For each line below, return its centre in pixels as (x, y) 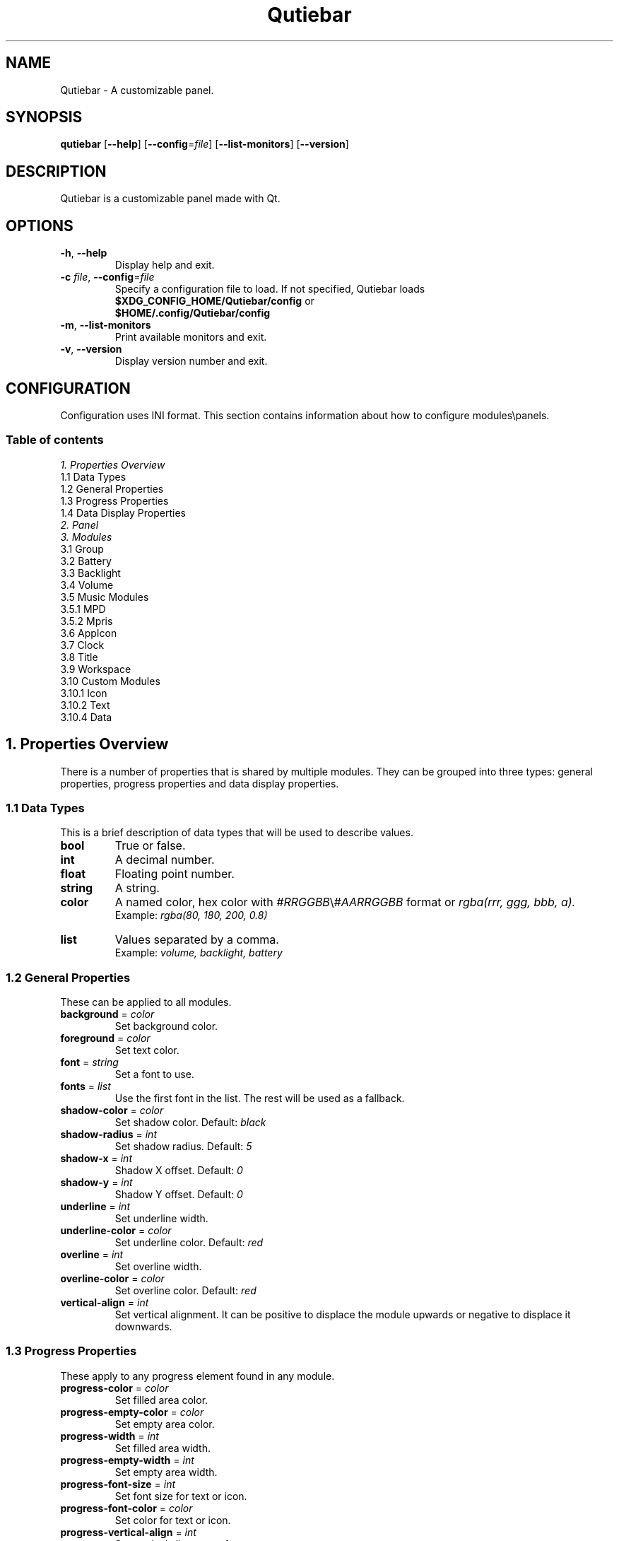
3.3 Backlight (90, 573)
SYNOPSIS (44, 117)
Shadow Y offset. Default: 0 (179, 1195)
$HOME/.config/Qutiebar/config (193, 313)
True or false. (150, 846)
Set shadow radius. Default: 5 (183, 1147)
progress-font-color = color (126, 1508)
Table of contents (55, 440)
